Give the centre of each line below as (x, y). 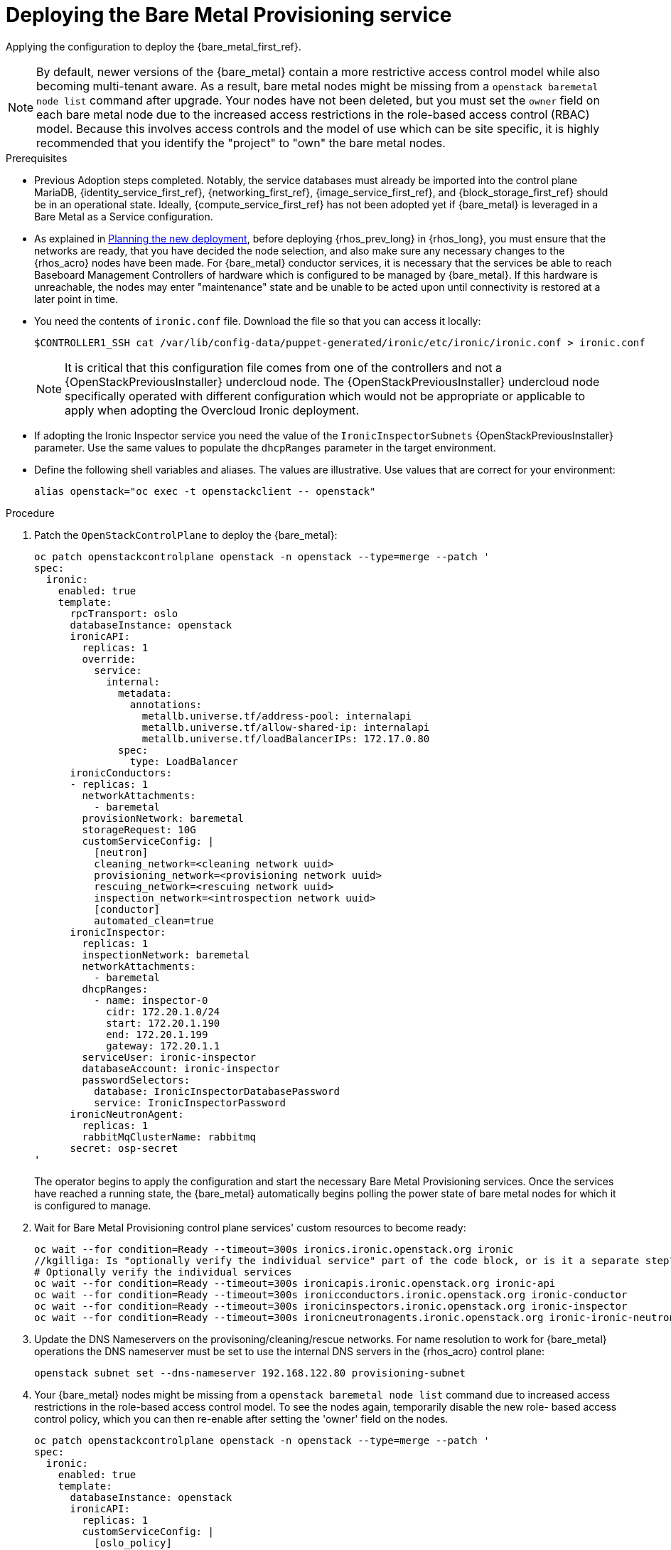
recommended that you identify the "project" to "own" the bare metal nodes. (241, 143)
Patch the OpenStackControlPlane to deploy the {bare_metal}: (186, 535)
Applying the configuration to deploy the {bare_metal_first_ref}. (154, 46)
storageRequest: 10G (139, 829)
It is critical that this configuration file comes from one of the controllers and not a (284, 367)
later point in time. (76, 299)
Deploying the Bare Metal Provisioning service (229, 15)
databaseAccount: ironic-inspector (181, 1068)
